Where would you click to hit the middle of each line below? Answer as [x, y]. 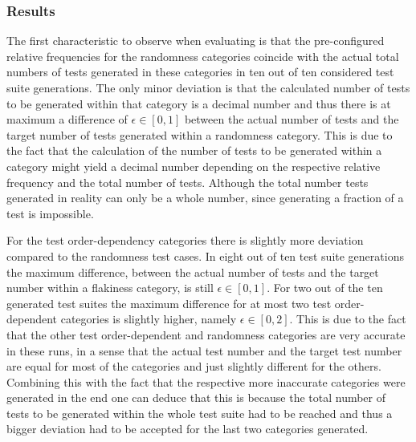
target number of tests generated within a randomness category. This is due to [200, 134]
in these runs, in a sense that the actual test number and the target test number [204, 350]
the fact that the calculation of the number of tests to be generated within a [194, 150]
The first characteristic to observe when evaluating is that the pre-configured [196, 41]
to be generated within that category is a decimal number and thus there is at [199, 103]
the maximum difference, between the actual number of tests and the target [193, 272]
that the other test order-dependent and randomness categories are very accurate [206, 334]
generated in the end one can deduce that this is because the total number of [196, 397]
